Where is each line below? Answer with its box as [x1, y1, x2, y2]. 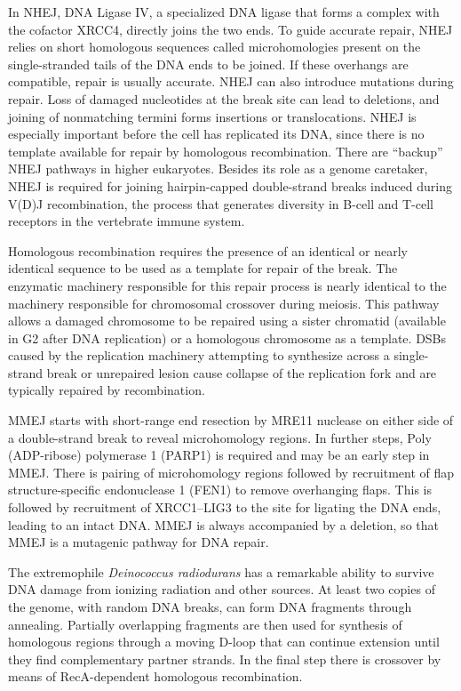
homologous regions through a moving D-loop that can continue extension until [8, 632, 440, 651]
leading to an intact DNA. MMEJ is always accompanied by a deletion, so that [8, 515, 439, 534]
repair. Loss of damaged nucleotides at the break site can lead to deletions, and [8, 89, 440, 108]
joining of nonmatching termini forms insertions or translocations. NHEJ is [8, 107, 417, 125]
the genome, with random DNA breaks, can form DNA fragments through [8, 598, 412, 615]
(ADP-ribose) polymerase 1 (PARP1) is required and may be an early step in [8, 446, 430, 464]
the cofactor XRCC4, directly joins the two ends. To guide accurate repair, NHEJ [8, 20, 453, 38]
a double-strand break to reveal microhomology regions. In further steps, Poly [8, 428, 432, 446]
